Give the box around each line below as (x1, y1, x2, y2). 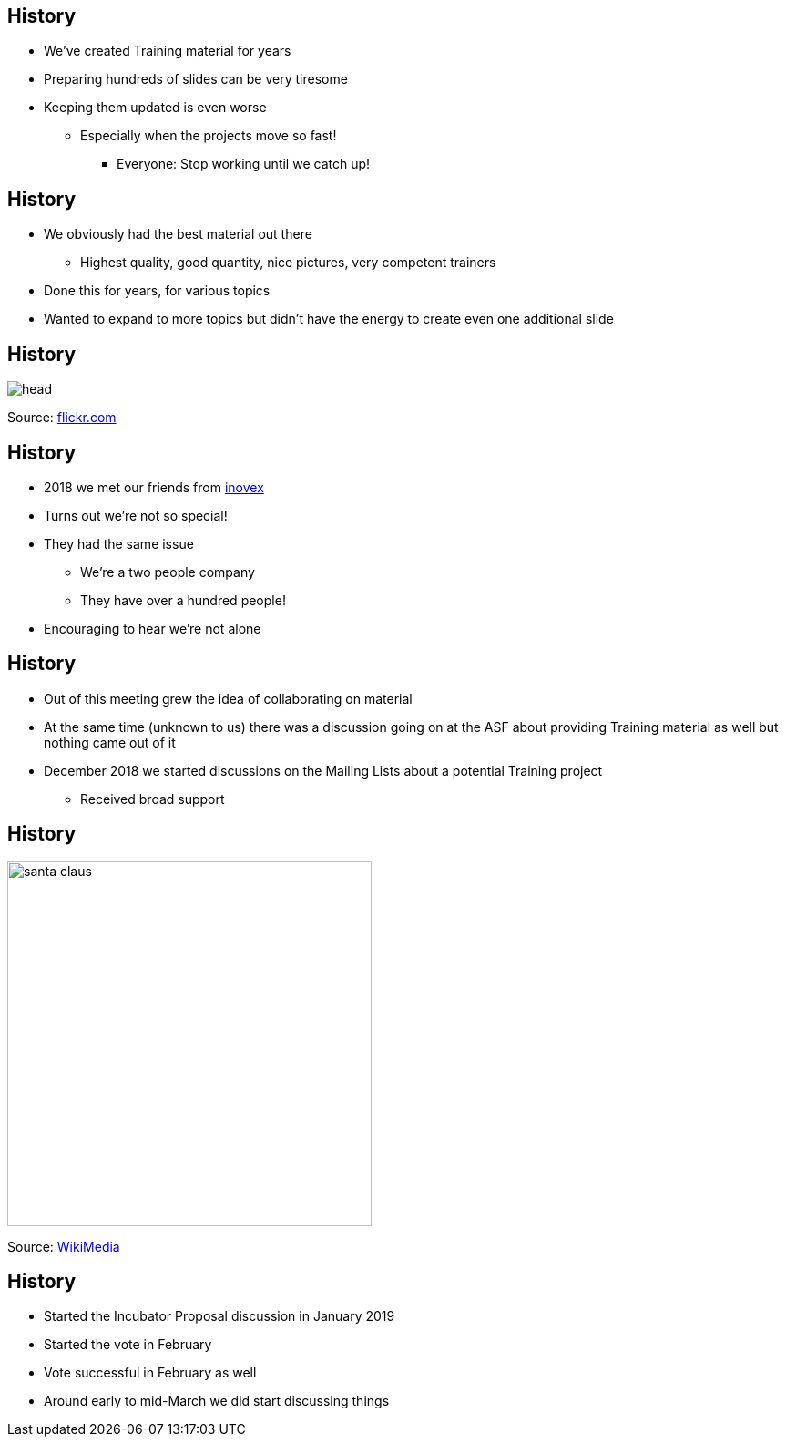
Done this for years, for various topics (44, 283, 271, 299)
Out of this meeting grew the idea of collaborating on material (44, 690, 413, 707)
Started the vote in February (44, 1336, 212, 1353)
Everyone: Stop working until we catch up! (117, 156, 371, 172)
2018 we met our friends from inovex (44, 479, 264, 495)
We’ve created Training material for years (44, 43, 291, 59)
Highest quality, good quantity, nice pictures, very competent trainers (80, 254, 496, 271)
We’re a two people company (80, 563, 255, 580)
